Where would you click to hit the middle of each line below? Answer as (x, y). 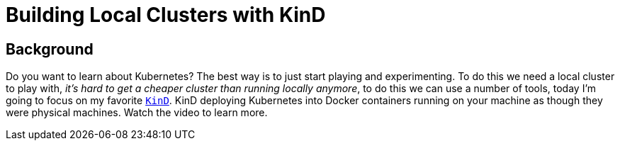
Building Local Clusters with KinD (166, 15)
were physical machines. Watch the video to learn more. (137, 113)
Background (50, 49)
